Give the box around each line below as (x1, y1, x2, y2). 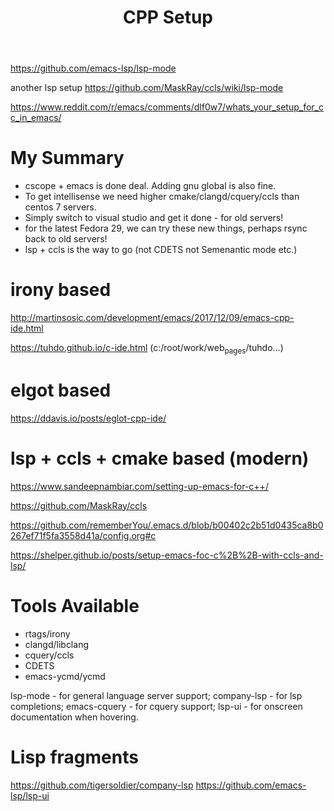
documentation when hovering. (10, 711, 139, 723)
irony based (10, 279, 112, 301)
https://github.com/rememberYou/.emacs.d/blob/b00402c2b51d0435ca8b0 (10, 519, 324, 531)
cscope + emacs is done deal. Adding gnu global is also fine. (24, 180, 277, 192)
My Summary (10, 147, 125, 170)
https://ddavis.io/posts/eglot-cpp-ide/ (10, 412, 167, 424)
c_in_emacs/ (10, 112, 62, 124)
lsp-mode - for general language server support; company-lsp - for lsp (10, 689, 303, 701)
